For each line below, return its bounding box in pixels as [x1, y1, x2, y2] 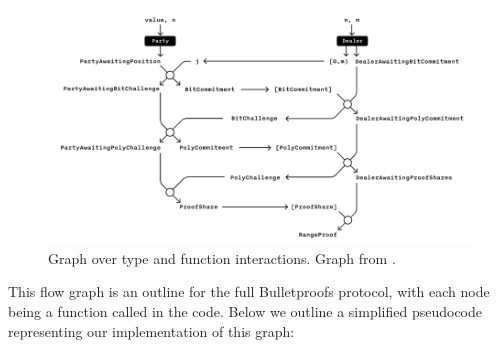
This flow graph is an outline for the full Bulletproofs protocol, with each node [8, 281, 490, 302]
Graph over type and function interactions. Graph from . [48, 247, 396, 268]
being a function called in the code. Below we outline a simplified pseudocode [8, 301, 483, 322]
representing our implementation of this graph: [8, 320, 295, 341]
